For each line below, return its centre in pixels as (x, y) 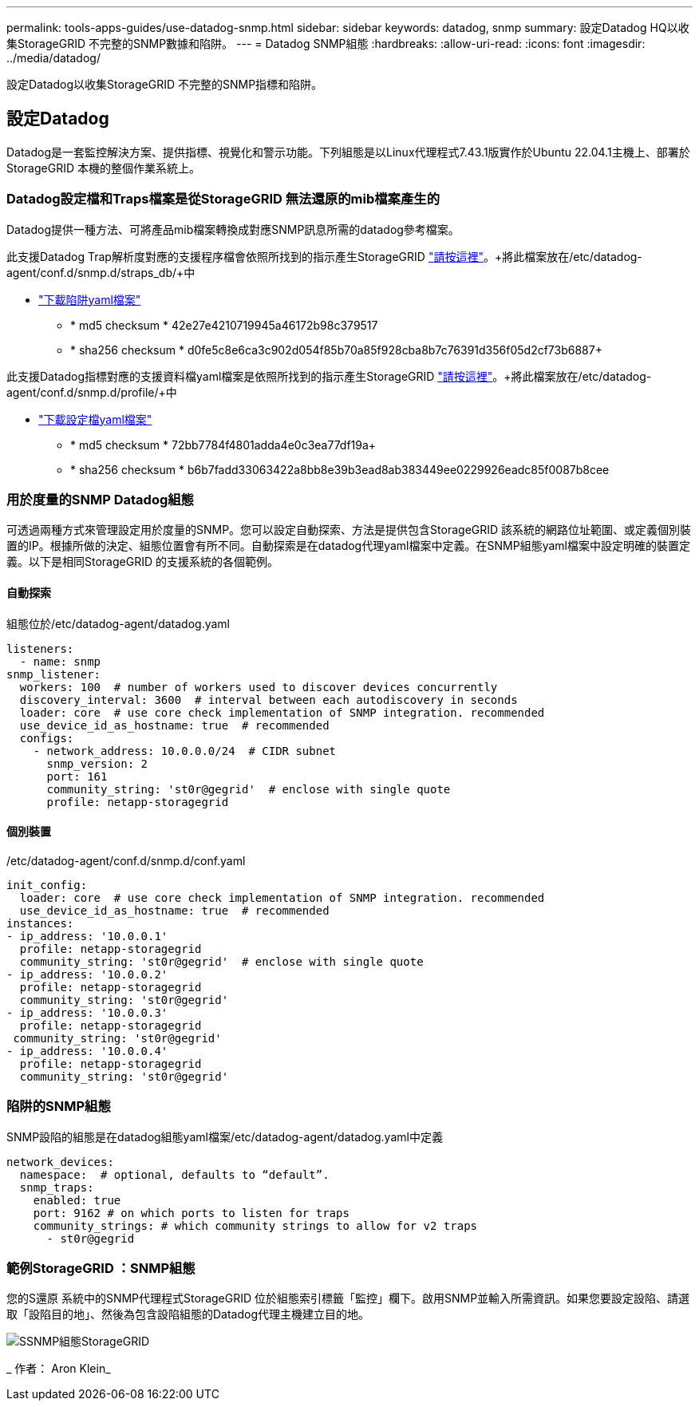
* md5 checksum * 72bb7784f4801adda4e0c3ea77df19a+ (223, 445)
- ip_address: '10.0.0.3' (87, 1012)
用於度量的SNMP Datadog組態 (100, 499)
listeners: (40, 648)
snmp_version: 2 (97, 763)
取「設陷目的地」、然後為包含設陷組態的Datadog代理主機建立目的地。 (188, 1314)
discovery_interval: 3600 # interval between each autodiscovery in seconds (269, 700)
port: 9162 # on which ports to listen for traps (191, 1213)
